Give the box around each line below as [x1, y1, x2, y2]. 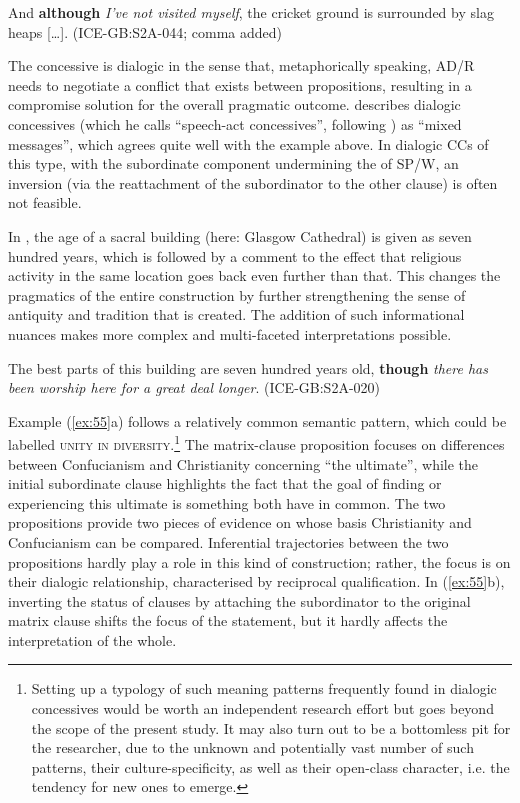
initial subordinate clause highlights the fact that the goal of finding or [8, 473, 442, 494]
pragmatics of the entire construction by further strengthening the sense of [8, 284, 466, 305]
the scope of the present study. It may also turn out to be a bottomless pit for [31, 717, 511, 738]
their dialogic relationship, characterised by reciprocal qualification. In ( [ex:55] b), [8, 571, 505, 592]
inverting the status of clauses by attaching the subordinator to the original [8, 590, 471, 611]
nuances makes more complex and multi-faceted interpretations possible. [8, 323, 452, 344]
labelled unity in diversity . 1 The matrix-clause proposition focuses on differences [8, 431, 505, 454]
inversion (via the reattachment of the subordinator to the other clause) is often [8, 172, 498, 193]
